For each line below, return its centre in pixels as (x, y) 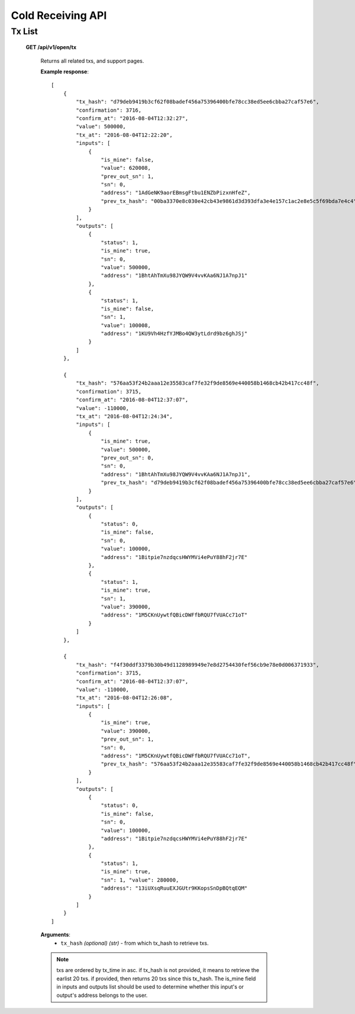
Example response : (64, 72)
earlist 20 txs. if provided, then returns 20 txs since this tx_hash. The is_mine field (156, 979)
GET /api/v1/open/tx (51, 47)
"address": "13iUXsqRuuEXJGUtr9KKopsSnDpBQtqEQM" (174, 888)
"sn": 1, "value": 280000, (140, 880)
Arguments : (56, 935)
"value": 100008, (126, 325)
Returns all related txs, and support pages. (92, 61)
